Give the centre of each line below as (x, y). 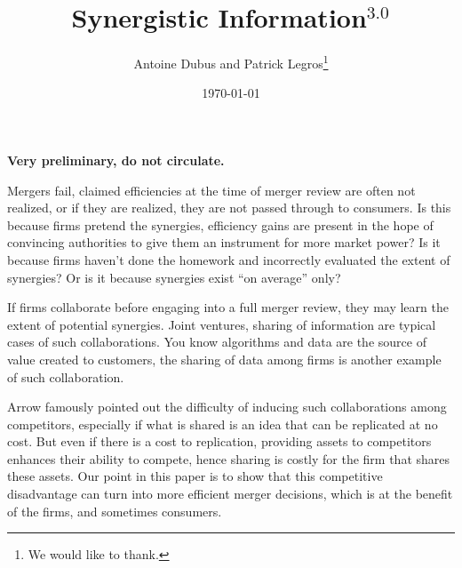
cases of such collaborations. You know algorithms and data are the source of (217, 342)
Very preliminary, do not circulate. (116, 160)
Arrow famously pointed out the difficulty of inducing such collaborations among (227, 407)
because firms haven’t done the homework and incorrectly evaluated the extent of (229, 259)
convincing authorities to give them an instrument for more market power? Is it (224, 242)
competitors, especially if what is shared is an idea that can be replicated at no (223, 424)
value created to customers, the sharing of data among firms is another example (224, 359)
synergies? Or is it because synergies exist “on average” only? (174, 277)
